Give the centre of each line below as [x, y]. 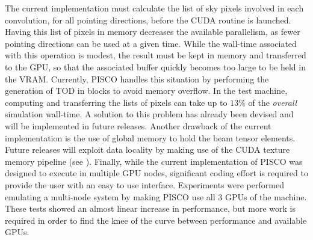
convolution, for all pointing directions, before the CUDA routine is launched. [148, 20]
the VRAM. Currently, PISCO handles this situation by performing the [137, 78]
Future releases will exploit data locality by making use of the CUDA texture [147, 149]
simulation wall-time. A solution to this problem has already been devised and [149, 114]
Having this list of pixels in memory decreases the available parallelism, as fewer [153, 32]
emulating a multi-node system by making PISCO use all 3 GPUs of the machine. [156, 196]
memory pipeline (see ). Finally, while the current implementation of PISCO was [154, 161]
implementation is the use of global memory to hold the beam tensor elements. [150, 137]
